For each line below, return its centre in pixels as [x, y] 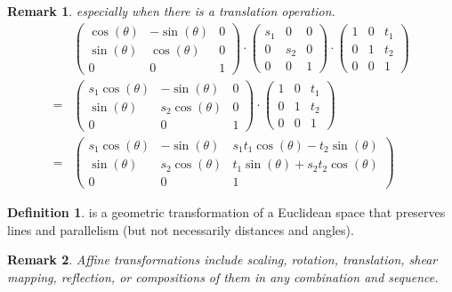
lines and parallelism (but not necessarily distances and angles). [181, 229]
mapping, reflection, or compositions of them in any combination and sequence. [223, 276]
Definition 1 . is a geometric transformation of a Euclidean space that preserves [226, 212]
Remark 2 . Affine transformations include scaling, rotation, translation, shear [222, 260]
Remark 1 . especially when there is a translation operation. [171, 11]
